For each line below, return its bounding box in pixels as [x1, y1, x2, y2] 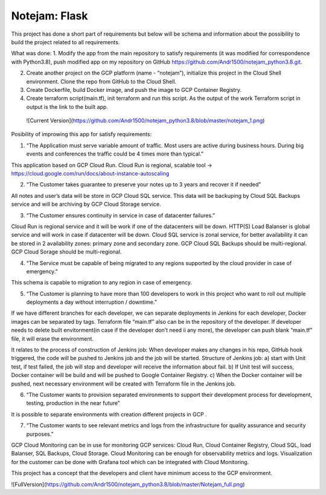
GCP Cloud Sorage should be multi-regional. [11, 248, 122, 255]
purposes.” [26, 430, 54, 438]
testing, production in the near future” [26, 399, 120, 407]
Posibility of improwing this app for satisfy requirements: [11, 131, 152, 138]
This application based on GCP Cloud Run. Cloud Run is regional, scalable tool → [11, 161, 213, 169]
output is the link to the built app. [26, 103, 109, 110]
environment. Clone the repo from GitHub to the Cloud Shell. [26, 77, 177, 85]
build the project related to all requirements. [11, 38, 120, 45]
